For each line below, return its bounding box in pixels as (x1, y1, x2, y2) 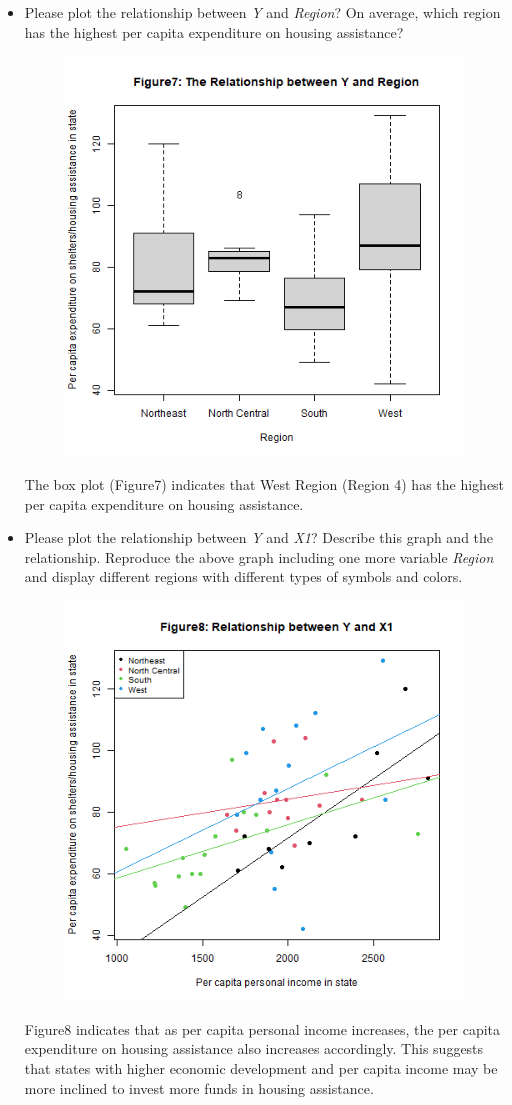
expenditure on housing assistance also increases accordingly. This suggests (24, 1038, 484, 1059)
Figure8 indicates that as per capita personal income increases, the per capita (24, 1018, 500, 1039)
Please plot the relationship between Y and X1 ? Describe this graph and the (24, 527, 494, 548)
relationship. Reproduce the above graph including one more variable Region (24, 546, 494, 567)
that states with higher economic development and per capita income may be (24, 1057, 498, 1078)
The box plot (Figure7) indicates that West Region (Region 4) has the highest (24, 473, 505, 494)
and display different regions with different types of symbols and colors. (24, 566, 463, 587)
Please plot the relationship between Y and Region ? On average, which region (24, 2, 501, 22)
